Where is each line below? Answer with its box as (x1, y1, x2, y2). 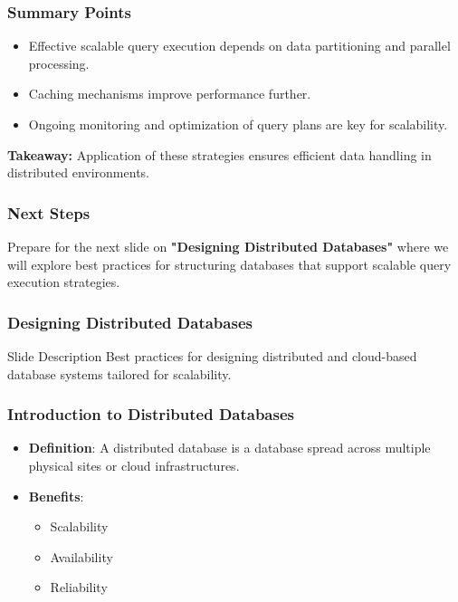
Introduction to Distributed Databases (7, 403, 294, 425)
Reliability (50, 578, 108, 597)
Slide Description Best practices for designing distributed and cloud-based (7, 347, 417, 365)
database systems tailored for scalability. (7, 364, 232, 383)
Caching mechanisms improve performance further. (28, 84, 311, 103)
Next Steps (7, 201, 91, 224)
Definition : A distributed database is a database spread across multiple (28, 438, 431, 457)
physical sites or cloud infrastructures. (28, 456, 240, 474)
